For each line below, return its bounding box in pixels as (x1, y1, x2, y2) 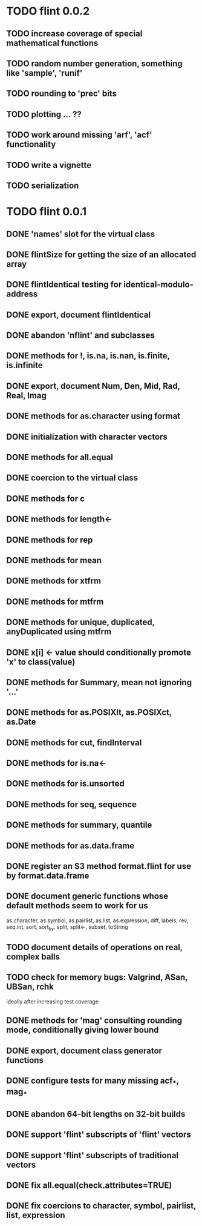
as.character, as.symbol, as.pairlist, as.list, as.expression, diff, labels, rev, (6, 917, 189, 924)
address (6, 289, 38, 300)
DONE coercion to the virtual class (6, 473, 138, 483)
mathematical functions (6, 38, 99, 48)
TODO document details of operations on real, (6, 942, 183, 953)
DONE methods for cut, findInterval (6, 737, 142, 748)
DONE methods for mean (6, 555, 102, 565)
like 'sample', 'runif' (6, 68, 83, 78)
